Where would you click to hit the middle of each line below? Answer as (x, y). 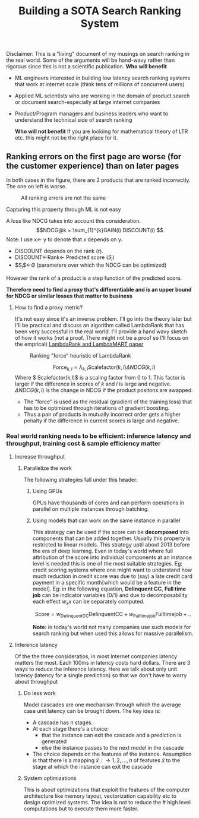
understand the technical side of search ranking (73, 120)
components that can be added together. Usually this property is (112, 538)
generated (54, 741)
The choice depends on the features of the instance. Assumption (112, 754)
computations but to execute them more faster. (81, 808)
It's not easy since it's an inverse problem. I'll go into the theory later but (103, 318)
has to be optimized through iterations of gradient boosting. (97, 408)
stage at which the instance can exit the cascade (92, 767)
